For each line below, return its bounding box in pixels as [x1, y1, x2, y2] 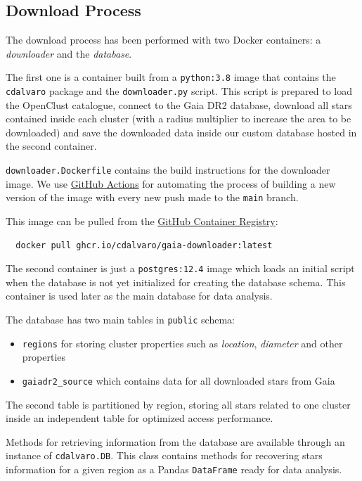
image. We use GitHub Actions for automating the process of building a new [6, 176, 336, 191]
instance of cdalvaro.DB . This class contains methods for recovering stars [6, 448, 323, 463]
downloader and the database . [6, 46, 132, 60]
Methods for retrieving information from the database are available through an [6, 434, 345, 449]
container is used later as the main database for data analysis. [6, 288, 273, 303]
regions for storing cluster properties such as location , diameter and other [22, 335, 343, 350]
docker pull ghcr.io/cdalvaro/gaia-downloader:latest [15, 240, 273, 250]
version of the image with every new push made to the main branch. [6, 190, 299, 205]
